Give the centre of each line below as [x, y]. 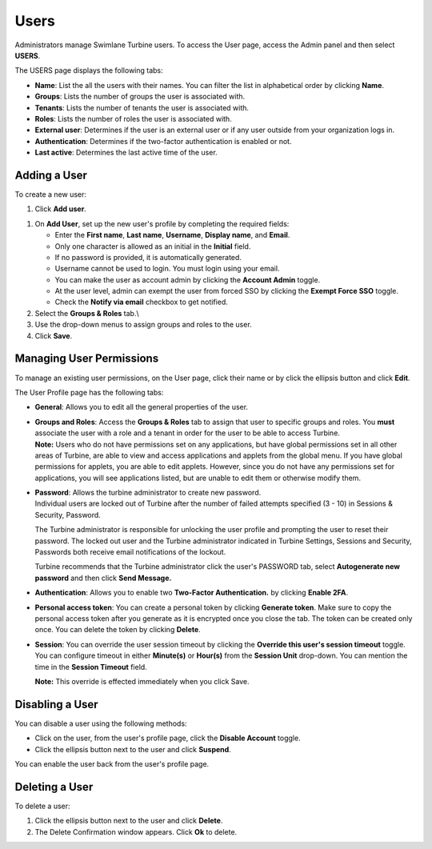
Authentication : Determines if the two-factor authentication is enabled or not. [163, 141]
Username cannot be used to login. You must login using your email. [167, 269]
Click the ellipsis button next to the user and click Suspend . [133, 749]
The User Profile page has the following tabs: [89, 392]
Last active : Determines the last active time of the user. [126, 153]
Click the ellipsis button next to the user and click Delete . [129, 821]
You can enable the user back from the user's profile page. [112, 764]
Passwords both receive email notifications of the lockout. [130, 552]
